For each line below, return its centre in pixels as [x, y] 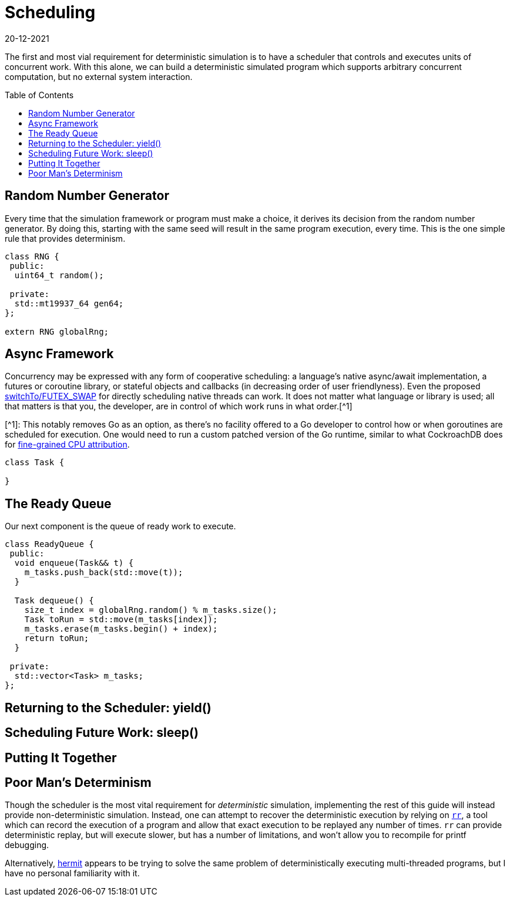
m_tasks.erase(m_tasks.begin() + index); [121, 629]
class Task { [35, 463]
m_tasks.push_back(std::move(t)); [104, 573]
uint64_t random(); [59, 275]
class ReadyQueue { [49, 544]
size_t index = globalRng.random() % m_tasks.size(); [151, 610]
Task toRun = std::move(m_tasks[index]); [121, 620]
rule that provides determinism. [65, 238]
